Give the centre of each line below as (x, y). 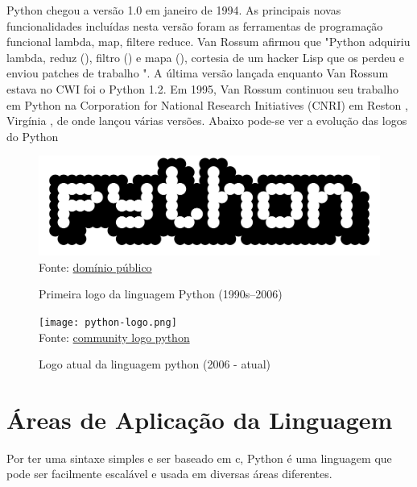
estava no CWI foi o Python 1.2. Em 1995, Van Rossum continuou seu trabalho (203, 88)
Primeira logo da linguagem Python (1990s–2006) (161, 294)
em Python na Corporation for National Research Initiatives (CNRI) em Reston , (207, 104)
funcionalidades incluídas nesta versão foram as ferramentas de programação (195, 25)
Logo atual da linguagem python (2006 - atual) (155, 364)
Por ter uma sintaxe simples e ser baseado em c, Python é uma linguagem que (199, 458)
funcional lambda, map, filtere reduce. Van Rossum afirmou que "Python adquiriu (208, 42)
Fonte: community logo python (114, 337)
